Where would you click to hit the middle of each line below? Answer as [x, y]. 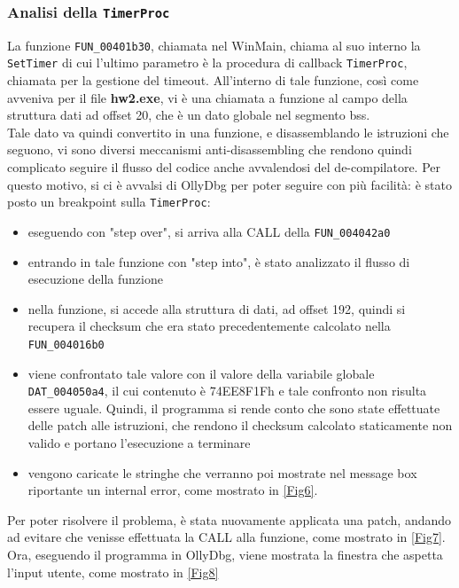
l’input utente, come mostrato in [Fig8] [113, 572]
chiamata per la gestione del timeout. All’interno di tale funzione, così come [213, 80]
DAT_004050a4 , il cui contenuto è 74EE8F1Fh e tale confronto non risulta [227, 391]
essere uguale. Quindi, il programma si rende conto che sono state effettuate [234, 408]
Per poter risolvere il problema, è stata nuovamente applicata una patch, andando [229, 519]
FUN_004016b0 [66, 345]
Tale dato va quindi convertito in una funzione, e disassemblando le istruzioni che [228, 132]
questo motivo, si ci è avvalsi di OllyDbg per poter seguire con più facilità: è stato [229, 184]
